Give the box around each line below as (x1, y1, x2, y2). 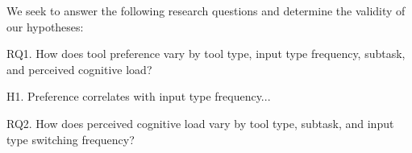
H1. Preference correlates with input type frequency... (6, 88, 271, 105)
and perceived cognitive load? (6, 60, 152, 77)
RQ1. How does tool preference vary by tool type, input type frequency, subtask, (6, 45, 406, 62)
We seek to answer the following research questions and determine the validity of (6, 2, 406, 19)
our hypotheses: (6, 18, 84, 35)
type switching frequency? (6, 130, 135, 147)
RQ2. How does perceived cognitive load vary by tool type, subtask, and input (6, 114, 394, 131)
